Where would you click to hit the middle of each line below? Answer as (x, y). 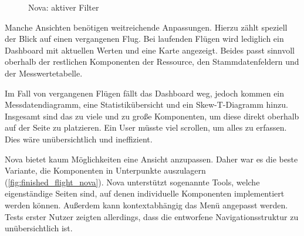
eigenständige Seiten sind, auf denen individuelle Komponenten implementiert (145, 193)
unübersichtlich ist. (39, 228)
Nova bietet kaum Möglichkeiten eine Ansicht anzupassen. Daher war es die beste (151, 159)
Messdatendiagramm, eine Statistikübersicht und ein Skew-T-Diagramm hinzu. (146, 104)
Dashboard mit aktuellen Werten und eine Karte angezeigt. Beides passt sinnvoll (150, 50)
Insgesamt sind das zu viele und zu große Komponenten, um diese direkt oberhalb (152, 116)
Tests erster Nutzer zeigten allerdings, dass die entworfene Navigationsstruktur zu (152, 216)
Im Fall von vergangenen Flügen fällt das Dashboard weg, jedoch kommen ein (145, 93)
